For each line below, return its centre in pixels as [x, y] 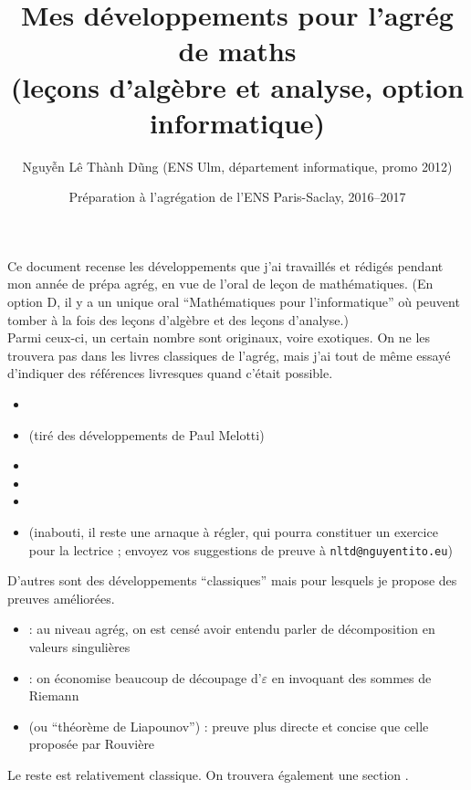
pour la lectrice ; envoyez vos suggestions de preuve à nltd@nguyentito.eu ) [241, 549]
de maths [237, 51]
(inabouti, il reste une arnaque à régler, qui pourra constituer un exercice [233, 532]
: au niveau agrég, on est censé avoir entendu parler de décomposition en [232, 629]
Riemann [54, 695]
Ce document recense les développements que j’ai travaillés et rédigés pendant [225, 265]
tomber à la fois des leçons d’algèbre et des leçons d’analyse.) [178, 319]
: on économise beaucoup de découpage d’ [145, 677]
